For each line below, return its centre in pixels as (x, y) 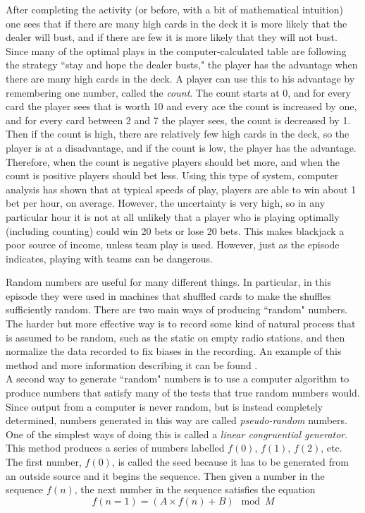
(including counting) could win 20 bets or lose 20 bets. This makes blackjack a (175, 230)
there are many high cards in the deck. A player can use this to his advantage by (180, 78)
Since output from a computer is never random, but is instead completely (164, 406)
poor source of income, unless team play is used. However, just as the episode (173, 245)
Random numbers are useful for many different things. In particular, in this (168, 282)
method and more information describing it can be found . (132, 364)
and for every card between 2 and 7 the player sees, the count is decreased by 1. (178, 120)
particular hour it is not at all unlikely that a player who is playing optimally (173, 216)
